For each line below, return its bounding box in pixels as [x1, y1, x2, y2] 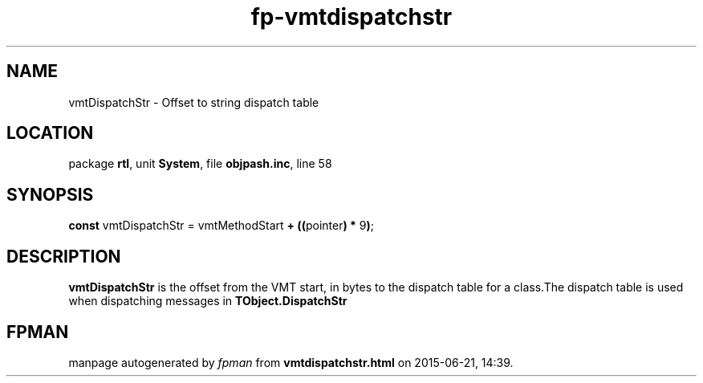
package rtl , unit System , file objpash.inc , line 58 [68, 157, 332, 171]
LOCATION [6, 123, 94, 144]
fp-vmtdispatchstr [250, 3, 453, 31]
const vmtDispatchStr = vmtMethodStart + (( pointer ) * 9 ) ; [68, 218, 374, 233]
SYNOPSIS [6, 184, 94, 205]
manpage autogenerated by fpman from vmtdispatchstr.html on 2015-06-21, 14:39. [68, 355, 514, 369]
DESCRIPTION [6, 246, 121, 267]
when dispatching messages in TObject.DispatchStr [68, 294, 347, 308]
